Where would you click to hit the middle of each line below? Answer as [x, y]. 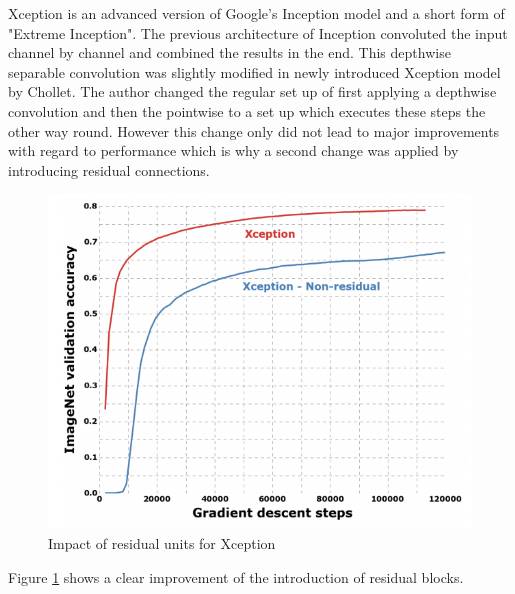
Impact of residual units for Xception [162, 543]
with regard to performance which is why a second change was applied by [233, 150]
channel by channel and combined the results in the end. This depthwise [229, 52]
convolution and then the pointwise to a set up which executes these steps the [247, 110]
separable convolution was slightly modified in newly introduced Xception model [254, 71]
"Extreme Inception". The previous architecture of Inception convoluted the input [258, 32]
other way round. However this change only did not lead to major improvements [254, 130]
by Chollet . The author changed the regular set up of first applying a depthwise [252, 91]
